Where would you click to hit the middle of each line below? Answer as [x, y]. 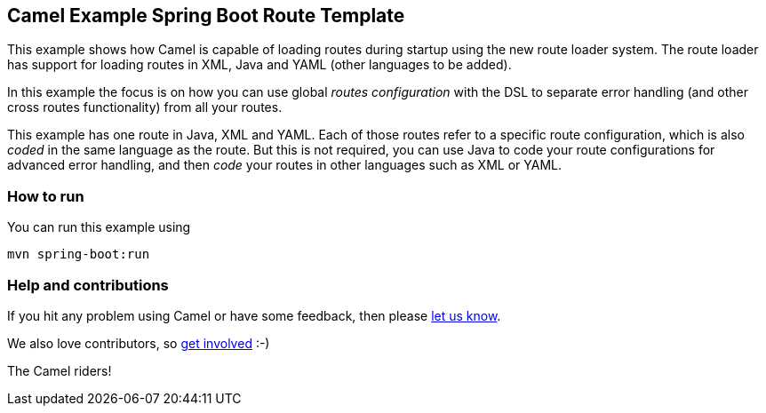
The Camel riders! [60, 370]
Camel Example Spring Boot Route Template [206, 16]
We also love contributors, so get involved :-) [139, 343]
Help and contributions [88, 285]
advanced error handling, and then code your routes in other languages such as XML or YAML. [284, 165]
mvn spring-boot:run [79, 254]
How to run [46, 196]
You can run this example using [99, 227]
